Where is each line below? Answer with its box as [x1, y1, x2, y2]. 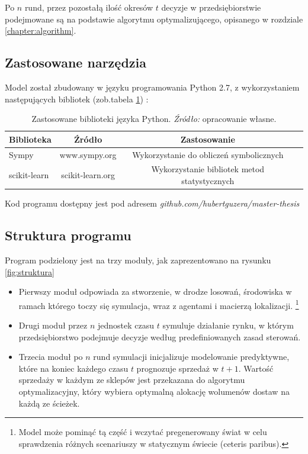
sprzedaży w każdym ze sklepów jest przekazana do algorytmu [18, 373, 245, 386]
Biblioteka [9, 133, 52, 145]
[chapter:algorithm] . [5, 24, 76, 37]
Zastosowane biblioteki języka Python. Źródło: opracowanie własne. [31, 112, 277, 125]
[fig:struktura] [5, 265, 54, 278]
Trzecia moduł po [18, 350, 83, 363]
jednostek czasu [97, 318, 154, 331]
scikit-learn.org [61, 169, 115, 181]
